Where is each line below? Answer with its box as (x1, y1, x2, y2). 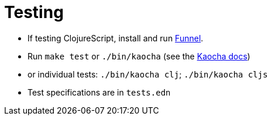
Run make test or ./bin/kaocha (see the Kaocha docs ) (27, 51, 250, 61)
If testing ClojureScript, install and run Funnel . (27, 33, 204, 43)
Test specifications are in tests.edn (27, 87, 171, 97)
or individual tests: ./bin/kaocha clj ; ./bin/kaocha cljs (27, 69, 268, 79)
